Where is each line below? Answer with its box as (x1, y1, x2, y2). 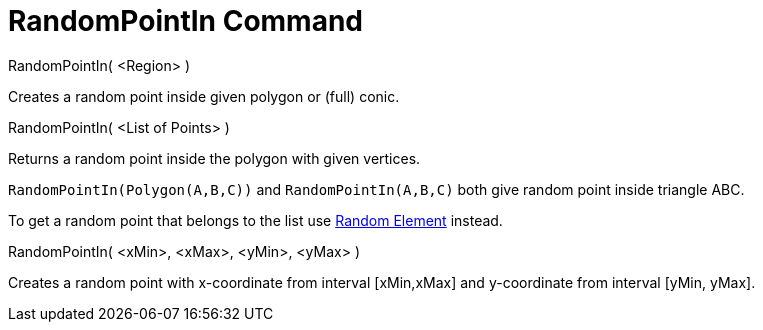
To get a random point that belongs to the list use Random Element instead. (8, 211, 503, 229)
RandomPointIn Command (8, 4, 363, 38)
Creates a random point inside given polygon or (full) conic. (8, 87, 400, 105)
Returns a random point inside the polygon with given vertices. (8, 149, 421, 167)
